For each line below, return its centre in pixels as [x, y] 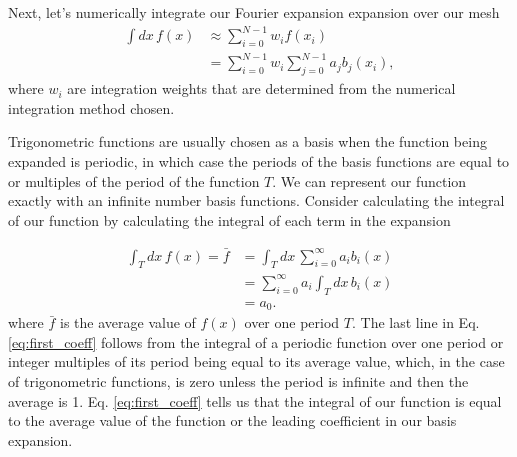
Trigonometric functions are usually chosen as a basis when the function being [247, 141]
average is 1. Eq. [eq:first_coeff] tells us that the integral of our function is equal [255, 400]
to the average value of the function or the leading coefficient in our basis [232, 420]
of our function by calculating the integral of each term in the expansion [229, 219]
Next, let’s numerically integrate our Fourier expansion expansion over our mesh [254, 12]
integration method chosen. [91, 107]
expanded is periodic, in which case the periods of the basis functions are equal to [259, 161]
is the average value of [128, 322]
